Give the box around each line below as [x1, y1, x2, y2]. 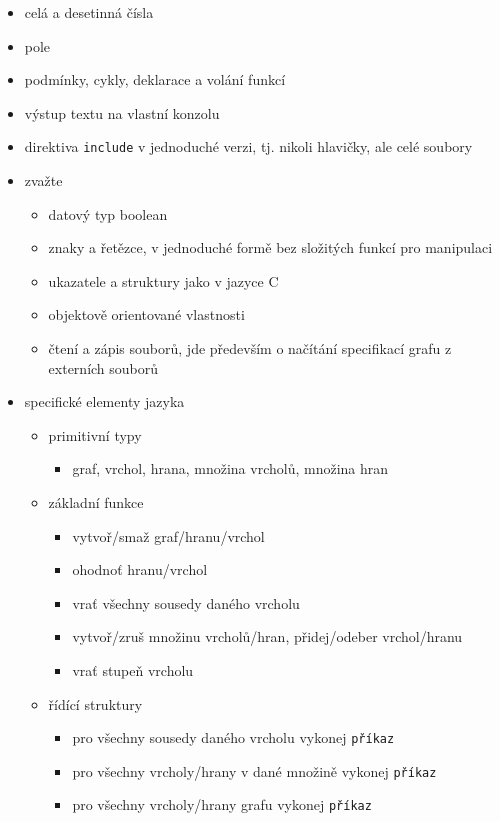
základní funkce [48, 491, 144, 512]
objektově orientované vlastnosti [48, 304, 245, 325]
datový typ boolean [48, 203, 168, 224]
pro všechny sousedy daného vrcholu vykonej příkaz [72, 727, 395, 748]
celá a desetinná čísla [24, 2, 154, 22]
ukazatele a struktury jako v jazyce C [48, 270, 279, 291]
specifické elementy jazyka [24, 391, 185, 412]
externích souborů [48, 357, 159, 378]
